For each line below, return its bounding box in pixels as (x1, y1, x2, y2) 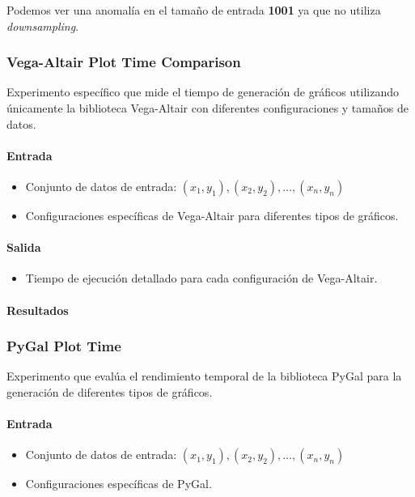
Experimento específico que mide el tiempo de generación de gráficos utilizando (6, 83, 399, 100)
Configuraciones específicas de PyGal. (25, 475, 212, 492)
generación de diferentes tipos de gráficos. (6, 383, 213, 400)
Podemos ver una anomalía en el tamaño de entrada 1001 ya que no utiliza (6, 2, 381, 18)
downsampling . (6, 17, 79, 34)
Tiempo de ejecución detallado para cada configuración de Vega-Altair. (25, 270, 378, 287)
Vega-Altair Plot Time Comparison (6, 52, 241, 72)
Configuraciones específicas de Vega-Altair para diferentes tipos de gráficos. (25, 206, 399, 223)
